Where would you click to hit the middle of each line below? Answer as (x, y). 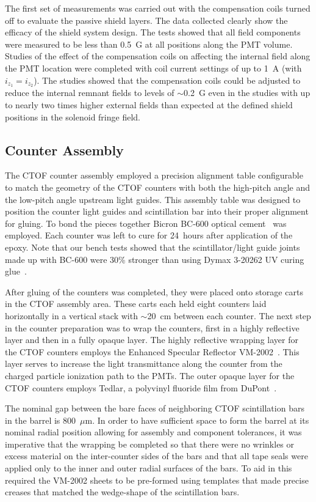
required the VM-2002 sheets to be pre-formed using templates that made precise (157, 480)
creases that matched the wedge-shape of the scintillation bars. (122, 492)
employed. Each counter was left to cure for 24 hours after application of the (149, 235)
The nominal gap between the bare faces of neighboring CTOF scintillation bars (155, 408)
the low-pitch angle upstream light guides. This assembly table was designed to (153, 199)
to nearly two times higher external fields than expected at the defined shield (149, 105)
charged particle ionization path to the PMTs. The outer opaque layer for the (150, 375)
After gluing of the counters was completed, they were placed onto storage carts (154, 291)
